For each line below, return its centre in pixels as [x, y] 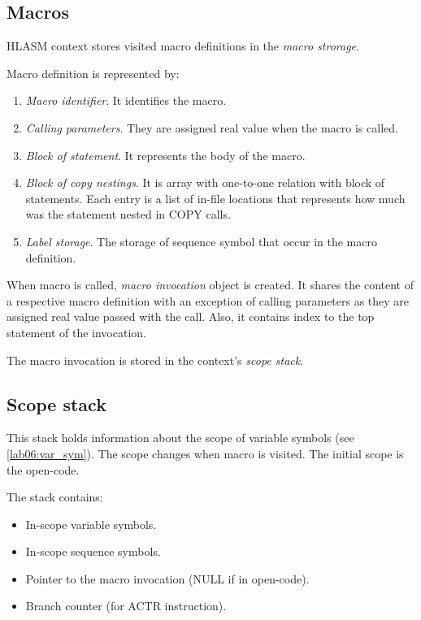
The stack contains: [55, 497]
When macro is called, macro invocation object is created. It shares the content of [210, 285]
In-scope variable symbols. [91, 524]
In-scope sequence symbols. [93, 551]
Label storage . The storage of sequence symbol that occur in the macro [201, 241]
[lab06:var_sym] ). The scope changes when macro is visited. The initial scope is [205, 453]
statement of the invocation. [76, 332]
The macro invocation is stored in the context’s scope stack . [155, 360]
